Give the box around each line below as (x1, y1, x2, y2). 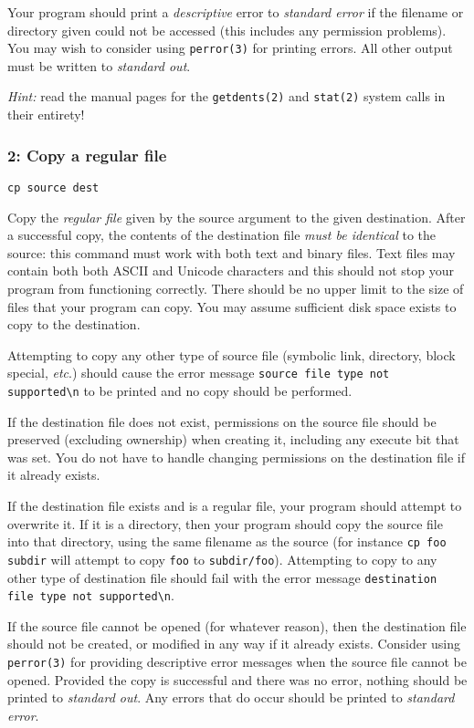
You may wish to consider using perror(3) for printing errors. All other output (7, 38, 453, 57)
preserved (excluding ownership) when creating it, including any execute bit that (7, 430, 459, 449)
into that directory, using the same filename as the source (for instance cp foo (7, 532, 447, 551)
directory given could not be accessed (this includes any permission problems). (7, 20, 447, 39)
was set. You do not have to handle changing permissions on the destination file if (7, 447, 466, 466)
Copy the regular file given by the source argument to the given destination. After (7, 207, 466, 226)
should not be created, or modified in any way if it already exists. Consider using (7, 634, 461, 653)
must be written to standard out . (7, 56, 191, 75)
